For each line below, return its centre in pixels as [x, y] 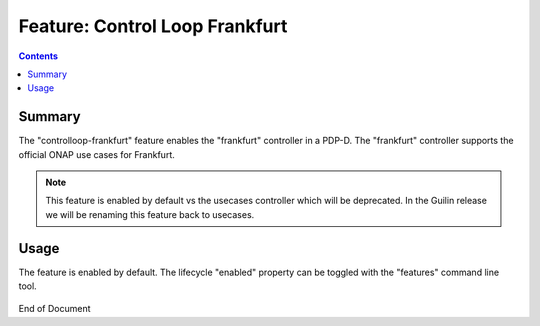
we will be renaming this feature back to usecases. [150, 214]
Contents [38, 56]
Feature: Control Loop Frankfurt [153, 26]
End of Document [54, 309]
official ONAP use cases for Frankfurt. [96, 154]
